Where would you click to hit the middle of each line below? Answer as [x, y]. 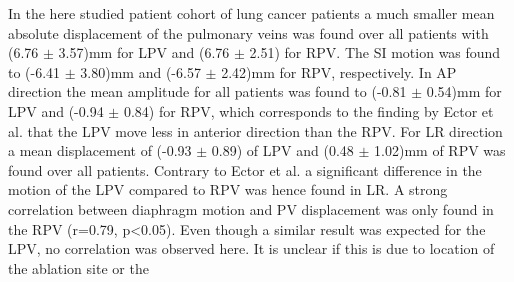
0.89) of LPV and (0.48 [282, 150]
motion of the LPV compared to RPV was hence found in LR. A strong [228, 189]
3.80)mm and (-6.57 [140, 71]
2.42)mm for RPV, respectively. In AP [339, 71]
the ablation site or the [78, 267]
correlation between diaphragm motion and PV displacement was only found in [251, 208]
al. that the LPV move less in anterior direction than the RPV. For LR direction [255, 130]
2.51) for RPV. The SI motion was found [375, 52]
